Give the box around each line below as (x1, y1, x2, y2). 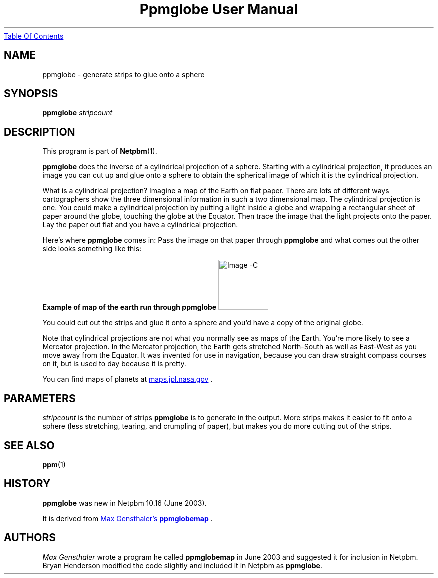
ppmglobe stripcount (42, 108, 113, 117)
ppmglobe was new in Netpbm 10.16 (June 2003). (42, 498, 207, 507)
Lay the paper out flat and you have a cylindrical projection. (42, 220, 238, 229)
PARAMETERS (4, 392, 76, 405)
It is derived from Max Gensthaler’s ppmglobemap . (42, 514, 213, 523)
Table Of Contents (4, 31, 64, 40)
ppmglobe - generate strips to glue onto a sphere (42, 70, 205, 79)
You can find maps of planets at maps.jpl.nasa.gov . (42, 375, 213, 384)
